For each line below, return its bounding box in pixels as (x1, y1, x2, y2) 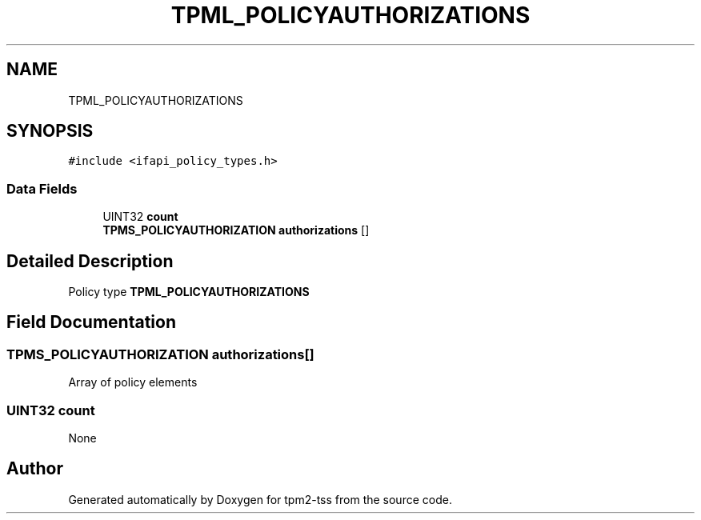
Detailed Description (6, 250, 174, 271)
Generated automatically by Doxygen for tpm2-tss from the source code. (68, 492, 452, 506)
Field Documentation (6, 312, 176, 333)
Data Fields (6, 180, 78, 197)
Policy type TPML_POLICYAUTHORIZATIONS (68, 285, 310, 299)
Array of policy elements (68, 375, 198, 390)
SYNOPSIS (6, 121, 94, 142)
